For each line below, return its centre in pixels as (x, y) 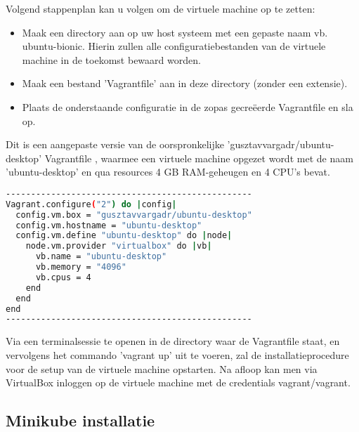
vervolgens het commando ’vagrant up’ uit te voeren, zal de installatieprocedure (177, 354)
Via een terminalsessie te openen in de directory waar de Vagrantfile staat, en (173, 341)
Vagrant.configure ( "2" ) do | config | (91, 204)
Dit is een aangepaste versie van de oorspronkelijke (115, 144)
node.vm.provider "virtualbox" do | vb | (119, 246)
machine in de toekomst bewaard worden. (111, 59)
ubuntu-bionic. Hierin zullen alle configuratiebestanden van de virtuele (174, 46)
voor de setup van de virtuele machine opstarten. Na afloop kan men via (162, 368)
